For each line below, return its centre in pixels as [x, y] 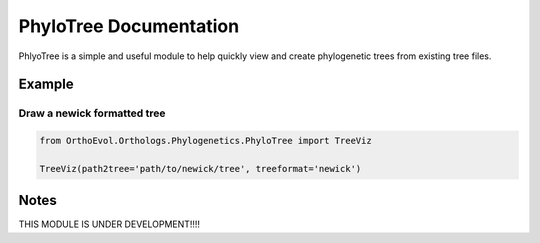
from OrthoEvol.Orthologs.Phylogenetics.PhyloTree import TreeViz [205, 141]
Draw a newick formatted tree [92, 113]
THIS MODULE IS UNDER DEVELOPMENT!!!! [109, 224]
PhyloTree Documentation [129, 26]
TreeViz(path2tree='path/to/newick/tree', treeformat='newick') [200, 168]
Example [46, 84]
